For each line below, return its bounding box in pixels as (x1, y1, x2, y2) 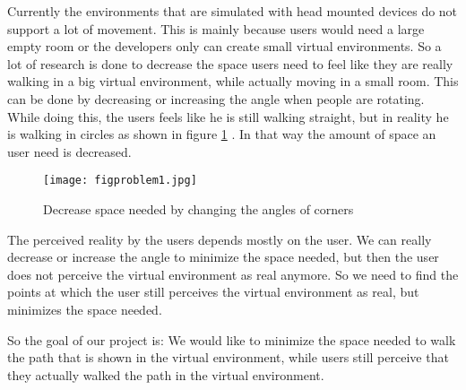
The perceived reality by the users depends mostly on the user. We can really (7, 230, 432, 248)
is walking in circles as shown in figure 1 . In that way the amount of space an (7, 125, 436, 143)
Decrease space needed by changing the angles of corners (43, 200, 354, 218)
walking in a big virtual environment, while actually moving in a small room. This (7, 72, 459, 91)
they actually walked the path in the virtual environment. (7, 365, 324, 384)
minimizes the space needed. (7, 299, 162, 318)
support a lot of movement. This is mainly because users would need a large (7, 19, 425, 38)
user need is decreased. (7, 142, 132, 160)
